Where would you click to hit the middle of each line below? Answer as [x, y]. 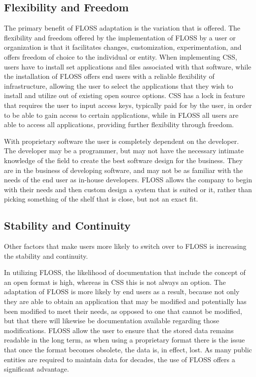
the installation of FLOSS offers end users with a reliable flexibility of [109, 76]
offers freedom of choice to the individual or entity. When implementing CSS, [121, 56]
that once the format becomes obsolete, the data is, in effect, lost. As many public [128, 350]
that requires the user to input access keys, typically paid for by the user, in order [128, 105]
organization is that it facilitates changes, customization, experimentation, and [123, 47]
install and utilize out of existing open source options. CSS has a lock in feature [125, 95]
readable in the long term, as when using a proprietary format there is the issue [125, 340]
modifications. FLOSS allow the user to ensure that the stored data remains [119, 330]
